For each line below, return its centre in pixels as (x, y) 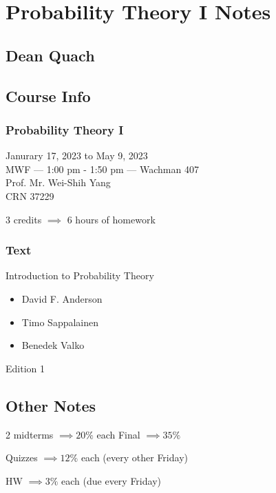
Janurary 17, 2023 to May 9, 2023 (77, 155)
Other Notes (51, 405)
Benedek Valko (53, 345)
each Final (118, 434)
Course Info (48, 95)
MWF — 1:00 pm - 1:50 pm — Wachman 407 (102, 169)
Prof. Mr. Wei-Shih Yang (58, 182)
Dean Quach (50, 55)
